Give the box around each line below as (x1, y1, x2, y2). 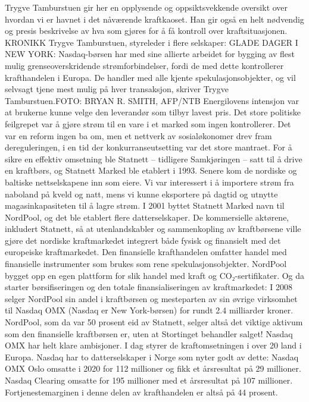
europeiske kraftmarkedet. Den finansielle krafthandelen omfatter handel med (5, 246, 287, 258)
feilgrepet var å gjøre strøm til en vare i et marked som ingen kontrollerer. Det (5, 117, 291, 130)
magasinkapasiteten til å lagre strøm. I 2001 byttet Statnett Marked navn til (5, 199, 285, 212)
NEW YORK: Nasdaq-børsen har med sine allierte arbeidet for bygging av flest (5, 48, 295, 60)
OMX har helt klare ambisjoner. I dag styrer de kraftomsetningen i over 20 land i (5, 339, 302, 351)
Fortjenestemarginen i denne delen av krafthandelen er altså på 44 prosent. (5, 385, 278, 398)
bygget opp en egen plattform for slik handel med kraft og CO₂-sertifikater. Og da (5, 269, 305, 281)
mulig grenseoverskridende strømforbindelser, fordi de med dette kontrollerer (5, 59, 284, 71)
